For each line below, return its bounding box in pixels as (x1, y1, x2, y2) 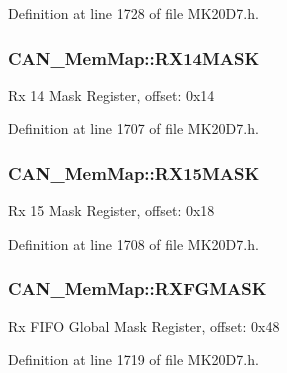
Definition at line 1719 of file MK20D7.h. (8, 349, 259, 370)
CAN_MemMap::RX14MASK (8, 45, 260, 70)
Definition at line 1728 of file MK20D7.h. (8, 3, 259, 23)
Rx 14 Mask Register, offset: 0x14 (8, 84, 215, 105)
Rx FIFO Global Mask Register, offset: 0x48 (8, 315, 280, 336)
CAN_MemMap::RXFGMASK (8, 276, 267, 301)
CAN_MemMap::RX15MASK (8, 160, 260, 185)
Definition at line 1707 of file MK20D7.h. (8, 118, 259, 139)
